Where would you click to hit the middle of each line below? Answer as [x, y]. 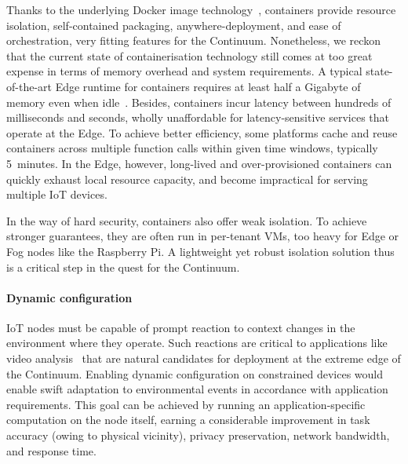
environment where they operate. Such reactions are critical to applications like [197, 343]
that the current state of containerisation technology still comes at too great [189, 55]
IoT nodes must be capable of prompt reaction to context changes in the [181, 327]
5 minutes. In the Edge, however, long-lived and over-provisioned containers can [199, 163]
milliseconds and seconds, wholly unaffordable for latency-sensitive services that [198, 117]
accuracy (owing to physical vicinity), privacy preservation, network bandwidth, [198, 435]
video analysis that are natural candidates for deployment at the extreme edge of [204, 358]
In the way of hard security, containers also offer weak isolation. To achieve [187, 220]
